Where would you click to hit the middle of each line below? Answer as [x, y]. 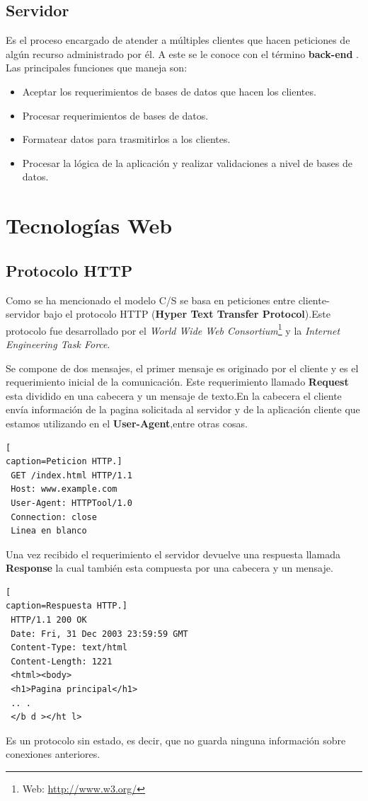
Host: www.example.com [64, 489]
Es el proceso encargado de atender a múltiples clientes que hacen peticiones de [178, 40]
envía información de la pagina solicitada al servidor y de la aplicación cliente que [183, 409]
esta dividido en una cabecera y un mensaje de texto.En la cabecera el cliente [174, 395]
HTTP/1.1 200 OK [49, 620]
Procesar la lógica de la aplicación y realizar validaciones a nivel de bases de [187, 162]
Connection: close [54, 517]
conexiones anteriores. [53, 754]
